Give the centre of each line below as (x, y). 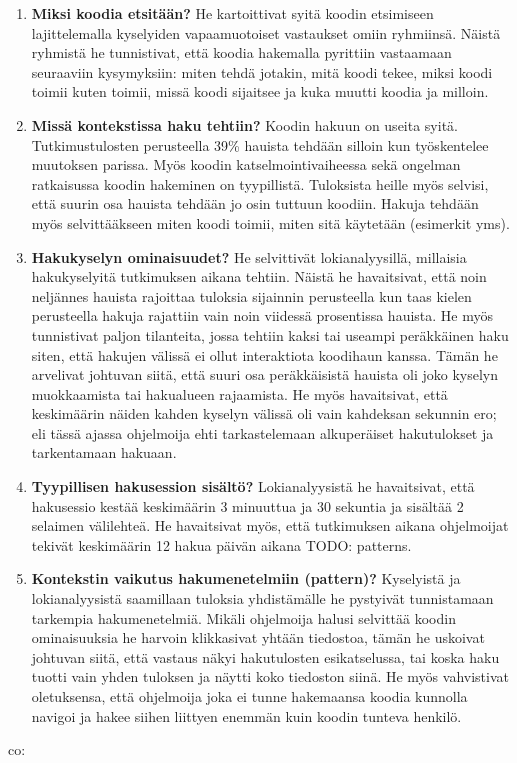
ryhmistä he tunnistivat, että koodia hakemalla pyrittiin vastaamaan (241, 52)
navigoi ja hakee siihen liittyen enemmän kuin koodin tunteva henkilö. (246, 715)
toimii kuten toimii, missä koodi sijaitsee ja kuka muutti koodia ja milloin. (260, 91)
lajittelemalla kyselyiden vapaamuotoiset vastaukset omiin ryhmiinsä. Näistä (266, 32)
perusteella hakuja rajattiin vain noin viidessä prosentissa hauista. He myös (262, 315)
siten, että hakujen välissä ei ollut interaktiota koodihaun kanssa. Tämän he (264, 354)
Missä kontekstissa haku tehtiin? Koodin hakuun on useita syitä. (244, 124)
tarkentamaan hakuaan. (104, 452)
